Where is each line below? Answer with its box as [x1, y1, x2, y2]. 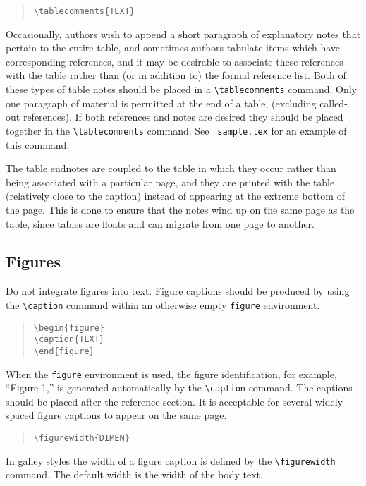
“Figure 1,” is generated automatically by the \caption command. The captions [6, 380, 353, 395]
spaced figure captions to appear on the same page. [6, 408, 227, 423]
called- [319, 95, 348, 110]
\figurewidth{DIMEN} [33, 433, 130, 444]
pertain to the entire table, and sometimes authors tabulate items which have [6, 40, 341, 55]
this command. [6, 137, 70, 152]
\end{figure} [33, 346, 94, 356]
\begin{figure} [33, 322, 105, 333]
